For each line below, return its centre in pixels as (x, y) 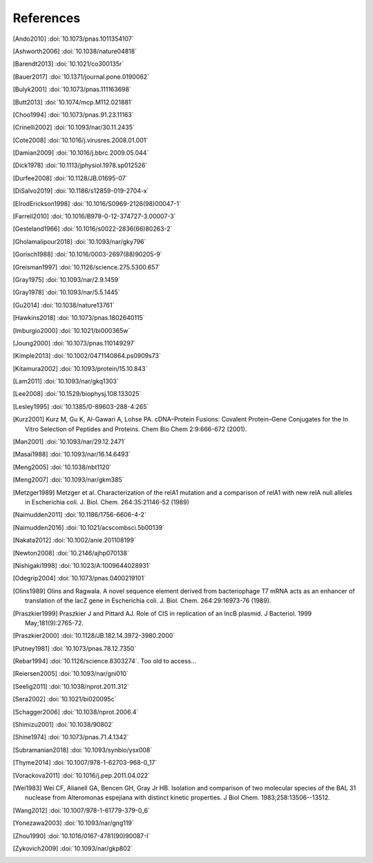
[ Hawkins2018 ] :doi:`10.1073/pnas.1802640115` (79, 318)
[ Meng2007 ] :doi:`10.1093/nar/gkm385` (68, 480)
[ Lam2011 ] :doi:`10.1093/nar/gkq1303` (66, 381)
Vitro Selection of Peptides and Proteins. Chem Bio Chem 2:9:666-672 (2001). (136, 429)
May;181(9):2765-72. (55, 623)
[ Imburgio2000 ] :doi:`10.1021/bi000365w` (71, 330)
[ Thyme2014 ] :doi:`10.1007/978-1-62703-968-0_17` (85, 763)
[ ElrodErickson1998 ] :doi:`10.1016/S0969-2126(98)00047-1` (97, 203)
